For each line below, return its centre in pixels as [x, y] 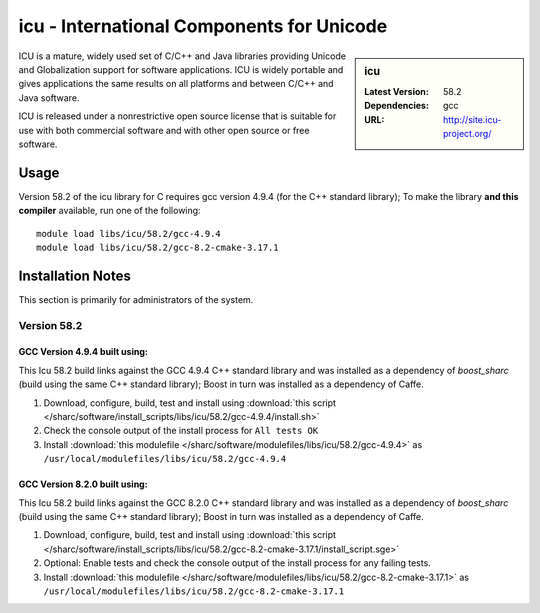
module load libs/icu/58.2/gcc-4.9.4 [129, 233]
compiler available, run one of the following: [109, 211]
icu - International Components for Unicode [203, 26]
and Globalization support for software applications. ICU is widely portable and [181, 69]
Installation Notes [75, 275]
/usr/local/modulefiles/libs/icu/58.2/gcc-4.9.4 [165, 459]
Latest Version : [396, 91]
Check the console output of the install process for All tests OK [181, 431]
